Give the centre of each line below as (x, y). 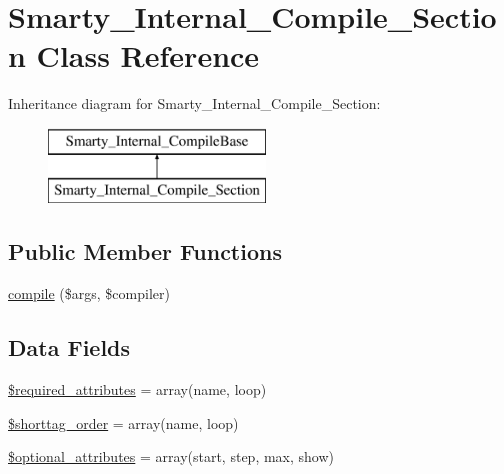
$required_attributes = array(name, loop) (137, 389)
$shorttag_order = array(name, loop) (123, 422)
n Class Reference (134, 55)
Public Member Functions (145, 251)
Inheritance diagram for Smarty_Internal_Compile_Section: (194, 103)
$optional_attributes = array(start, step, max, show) (171, 456)
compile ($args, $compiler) (89, 293)
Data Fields (69, 347)
